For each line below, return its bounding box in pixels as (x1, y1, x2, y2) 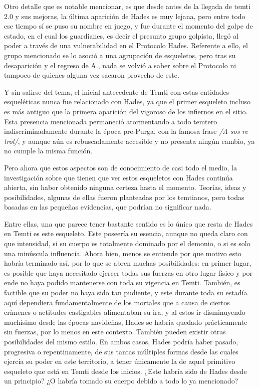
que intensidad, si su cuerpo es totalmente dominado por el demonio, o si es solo (4, 238, 250, 249)
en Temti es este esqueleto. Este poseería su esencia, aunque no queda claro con (4, 228, 248, 239)
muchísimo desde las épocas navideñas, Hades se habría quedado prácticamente (4, 316, 247, 327)
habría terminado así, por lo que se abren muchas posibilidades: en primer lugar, (4, 258, 251, 268)
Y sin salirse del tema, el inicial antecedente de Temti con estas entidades (4, 86, 229, 97)
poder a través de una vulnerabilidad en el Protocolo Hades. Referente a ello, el (4, 40, 248, 51)
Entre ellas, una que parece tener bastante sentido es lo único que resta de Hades (4, 218, 253, 229)
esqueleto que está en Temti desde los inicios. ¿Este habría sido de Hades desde (4, 365, 247, 376)
